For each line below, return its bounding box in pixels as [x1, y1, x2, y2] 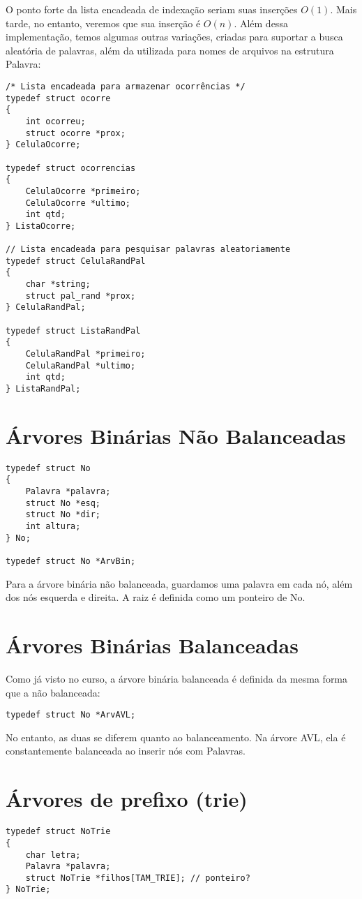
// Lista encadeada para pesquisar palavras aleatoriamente [6, 244, 291, 255]
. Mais [330, 2, 357, 16]
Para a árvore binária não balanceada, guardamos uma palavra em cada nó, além [6, 576, 353, 590]
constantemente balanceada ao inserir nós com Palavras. [6, 743, 246, 758]
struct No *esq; [25, 498, 101, 508]
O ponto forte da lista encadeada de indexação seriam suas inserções [6, 2, 298, 16]
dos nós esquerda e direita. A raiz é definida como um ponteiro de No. [6, 590, 306, 604]
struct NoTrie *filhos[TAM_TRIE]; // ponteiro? [25, 872, 250, 883]
